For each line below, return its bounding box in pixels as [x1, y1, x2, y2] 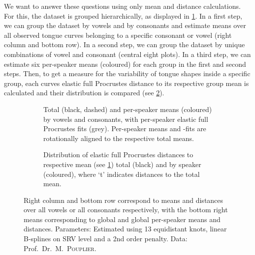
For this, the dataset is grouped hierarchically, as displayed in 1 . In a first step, [4, 10, 242, 21]
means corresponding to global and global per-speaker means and [24, 214, 221, 224]
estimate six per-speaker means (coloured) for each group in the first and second [4, 58, 246, 69]
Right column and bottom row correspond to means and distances [24, 195, 223, 205]
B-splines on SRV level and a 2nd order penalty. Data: [24, 233, 188, 244]
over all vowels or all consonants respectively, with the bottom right [24, 204, 228, 215]
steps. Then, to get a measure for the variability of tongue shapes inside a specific [4, 68, 251, 79]
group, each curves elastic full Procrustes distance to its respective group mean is [4, 78, 249, 88]
